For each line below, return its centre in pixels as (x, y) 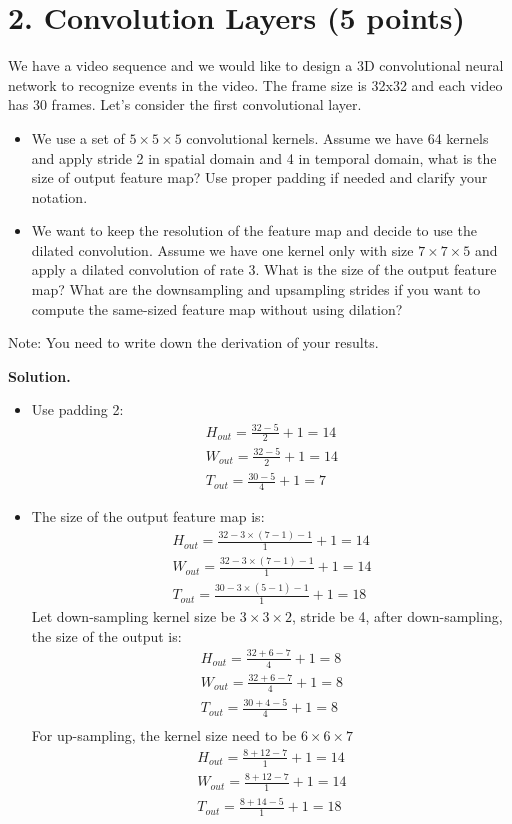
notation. (59, 196)
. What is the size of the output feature (376, 269)
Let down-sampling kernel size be (133, 616)
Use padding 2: (77, 409)
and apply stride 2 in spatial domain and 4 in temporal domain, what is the (264, 157)
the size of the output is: (106, 635)
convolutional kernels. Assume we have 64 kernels (337, 137)
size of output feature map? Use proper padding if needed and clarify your (259, 177)
